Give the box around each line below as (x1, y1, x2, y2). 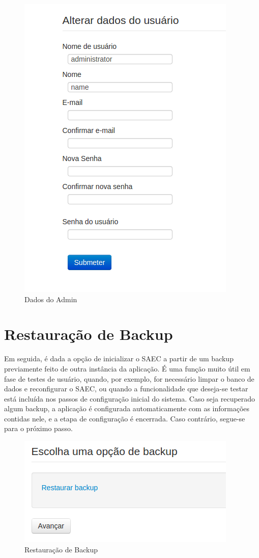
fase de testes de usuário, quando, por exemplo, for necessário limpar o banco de (4, 373, 254, 384)
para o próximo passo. (4, 423, 73, 434)
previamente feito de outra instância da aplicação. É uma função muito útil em (4, 363, 250, 374)
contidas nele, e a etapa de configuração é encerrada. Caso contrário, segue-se (4, 413, 245, 423)
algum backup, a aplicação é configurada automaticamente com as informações (4, 403, 250, 414)
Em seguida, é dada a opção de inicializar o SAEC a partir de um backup (4, 353, 234, 364)
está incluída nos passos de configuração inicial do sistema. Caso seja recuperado (4, 393, 255, 404)
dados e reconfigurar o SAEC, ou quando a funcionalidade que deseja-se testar (4, 383, 248, 394)
